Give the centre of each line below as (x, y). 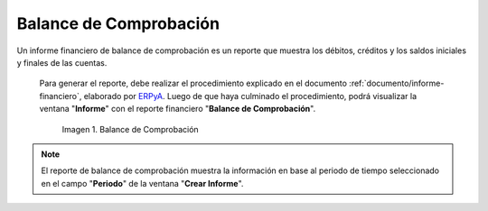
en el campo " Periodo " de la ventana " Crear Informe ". (142, 183)
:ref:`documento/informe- (397, 83)
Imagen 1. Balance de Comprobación (130, 129)
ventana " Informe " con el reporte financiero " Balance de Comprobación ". (178, 109)
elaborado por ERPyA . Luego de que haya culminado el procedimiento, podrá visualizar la (250, 96)
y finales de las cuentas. (62, 62)
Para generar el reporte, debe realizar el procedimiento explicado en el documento (193, 83)
